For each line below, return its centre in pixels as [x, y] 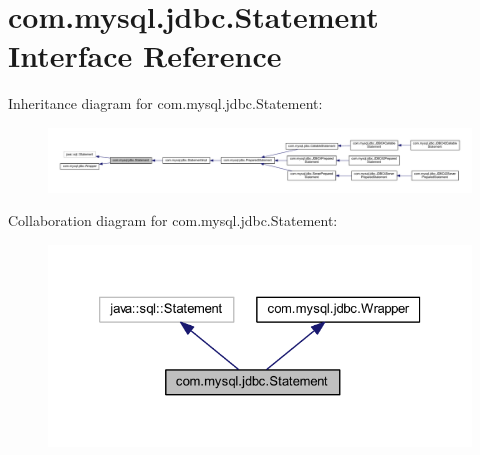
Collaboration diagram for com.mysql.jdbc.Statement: [173, 220]
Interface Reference [145, 55]
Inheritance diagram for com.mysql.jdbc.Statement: [165, 103]
